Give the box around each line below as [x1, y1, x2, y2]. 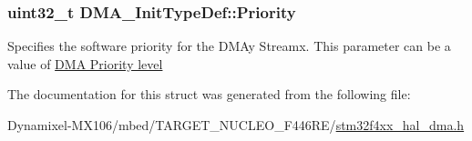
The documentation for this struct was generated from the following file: [7, 85, 411, 104]
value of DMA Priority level [7, 54, 163, 73]
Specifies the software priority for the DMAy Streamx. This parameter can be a [7, 36, 451, 55]
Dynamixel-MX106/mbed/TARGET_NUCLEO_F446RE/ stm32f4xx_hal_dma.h [7, 116, 465, 134]
